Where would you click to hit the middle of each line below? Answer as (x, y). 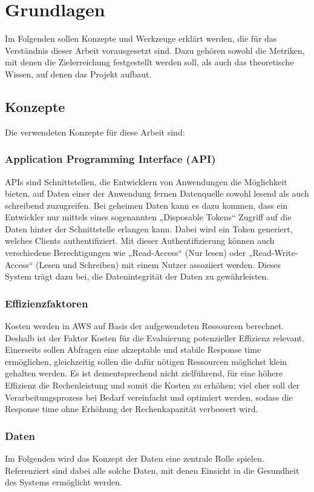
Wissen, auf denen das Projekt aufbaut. (78, 74)
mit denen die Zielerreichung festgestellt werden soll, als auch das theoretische (149, 62)
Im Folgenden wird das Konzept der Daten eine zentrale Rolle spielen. (135, 458)
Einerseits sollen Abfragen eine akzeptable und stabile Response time (133, 349)
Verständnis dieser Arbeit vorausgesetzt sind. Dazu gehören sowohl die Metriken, (155, 50)
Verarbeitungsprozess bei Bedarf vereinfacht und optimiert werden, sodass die (149, 397)
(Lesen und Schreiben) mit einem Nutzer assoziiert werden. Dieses (158, 264)
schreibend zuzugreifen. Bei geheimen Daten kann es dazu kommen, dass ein (146, 205)
